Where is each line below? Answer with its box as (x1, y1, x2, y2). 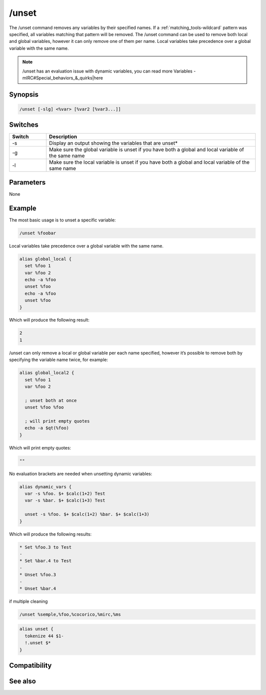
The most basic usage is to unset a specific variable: (9, 217, 116, 223)
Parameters (9, 178, 46, 186)
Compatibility (9, 661, 52, 670)
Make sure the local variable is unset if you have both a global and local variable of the (49, 159, 250, 166)
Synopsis (9, 90, 39, 99)
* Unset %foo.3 (19, 572, 56, 578)
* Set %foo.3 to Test (19, 544, 72, 550)
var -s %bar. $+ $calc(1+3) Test (25, 498, 105, 503)
